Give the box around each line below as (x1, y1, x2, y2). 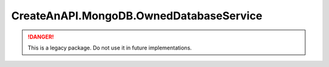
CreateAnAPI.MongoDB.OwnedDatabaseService (11, 9, 263, 22)
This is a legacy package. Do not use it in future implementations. (27, 44, 192, 51)
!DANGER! (27, 33, 54, 40)
